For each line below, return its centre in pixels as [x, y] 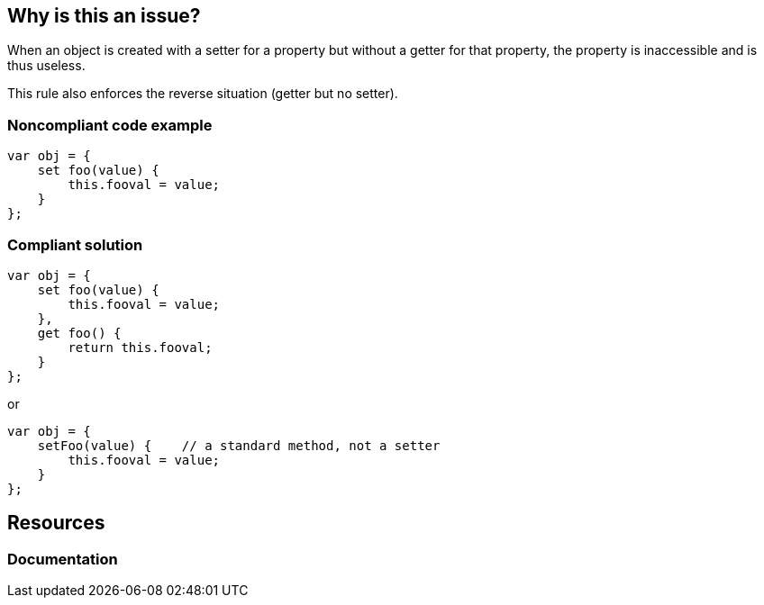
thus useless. [46, 66]
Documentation [63, 559]
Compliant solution [75, 244]
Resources [56, 523]
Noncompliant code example [110, 125]
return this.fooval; [140, 347]
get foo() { [79, 333]
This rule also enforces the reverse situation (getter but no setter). [203, 94]
